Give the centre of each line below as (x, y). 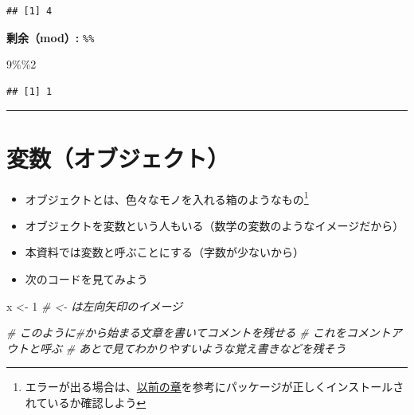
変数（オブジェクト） (118, 157)
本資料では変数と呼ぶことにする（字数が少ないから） (164, 252)
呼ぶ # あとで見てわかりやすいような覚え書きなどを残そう (193, 348)
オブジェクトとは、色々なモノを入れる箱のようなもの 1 (167, 198)
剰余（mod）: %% (51, 37)
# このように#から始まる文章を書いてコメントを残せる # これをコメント (199, 333)
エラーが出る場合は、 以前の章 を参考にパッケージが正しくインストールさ (215, 387)
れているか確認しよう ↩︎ (86, 402)
